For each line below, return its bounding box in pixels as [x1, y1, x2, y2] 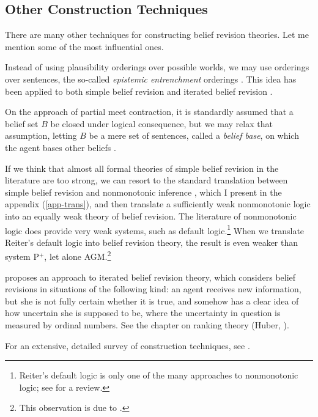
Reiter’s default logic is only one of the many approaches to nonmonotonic [19, 369, 298, 382]
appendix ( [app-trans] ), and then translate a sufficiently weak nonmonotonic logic [5, 197, 311, 210]
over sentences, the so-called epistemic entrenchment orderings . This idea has [5, 72, 297, 85]
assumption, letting [5, 129, 77, 142]
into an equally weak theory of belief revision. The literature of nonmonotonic [5, 209, 297, 222]
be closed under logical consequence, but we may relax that [50, 117, 273, 130]
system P [5, 250, 39, 263]
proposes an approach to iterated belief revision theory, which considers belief [5, 270, 296, 283]
